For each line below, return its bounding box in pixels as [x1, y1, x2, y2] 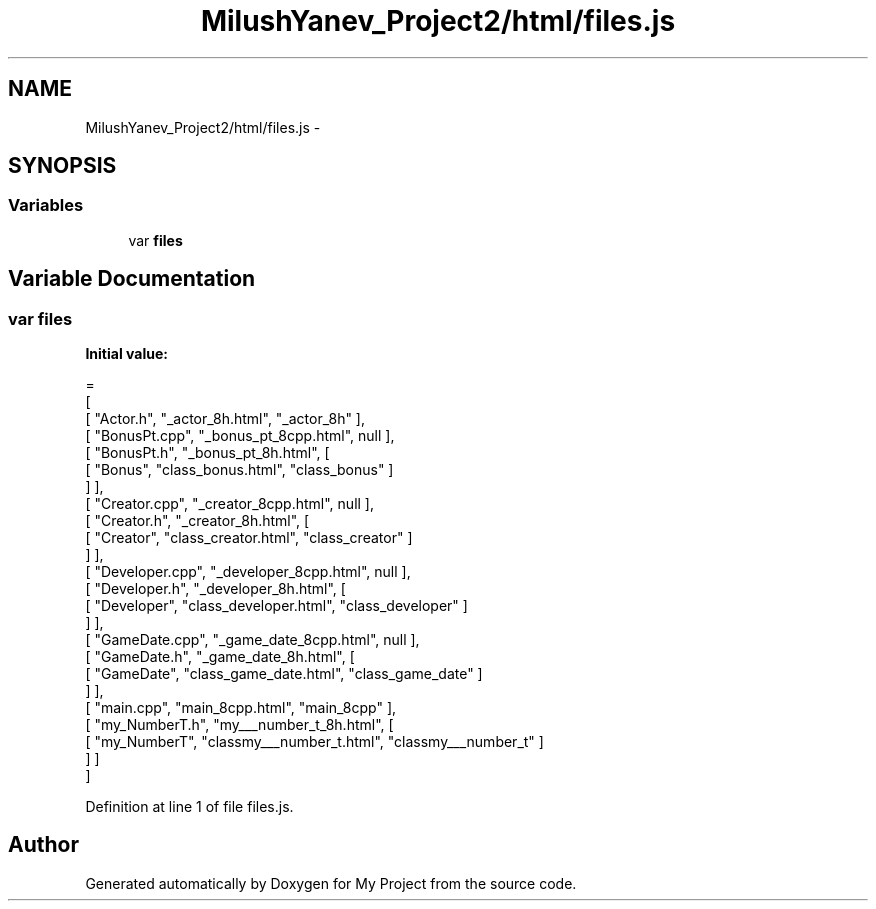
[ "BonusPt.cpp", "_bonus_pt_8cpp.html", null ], [85, 427, 395, 445]
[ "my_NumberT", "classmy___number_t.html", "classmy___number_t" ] [85, 733, 544, 751]
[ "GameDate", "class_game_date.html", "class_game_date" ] [85, 665, 483, 683]
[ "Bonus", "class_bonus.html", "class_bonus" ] [85, 461, 394, 479]
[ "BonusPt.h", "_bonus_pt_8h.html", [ [85, 444, 330, 462]
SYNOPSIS [8, 153, 117, 179]
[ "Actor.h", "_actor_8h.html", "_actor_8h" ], [85, 410, 366, 428]
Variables [8, 195, 84, 216]
